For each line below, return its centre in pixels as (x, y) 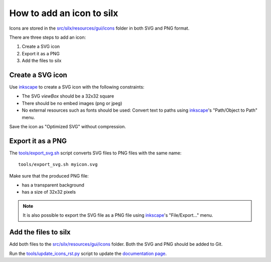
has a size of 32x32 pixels (49, 192)
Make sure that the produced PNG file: (49, 176)
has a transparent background (53, 185)
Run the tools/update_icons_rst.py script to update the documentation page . (88, 253)
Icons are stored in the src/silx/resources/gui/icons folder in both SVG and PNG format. (99, 28)
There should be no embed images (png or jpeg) (72, 103)
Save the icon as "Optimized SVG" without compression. (68, 126)
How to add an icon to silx (64, 13)
